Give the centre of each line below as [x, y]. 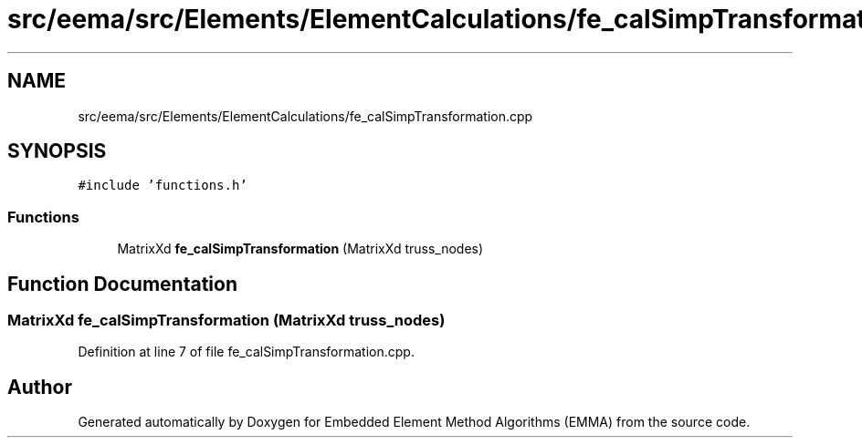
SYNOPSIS [57, 151]
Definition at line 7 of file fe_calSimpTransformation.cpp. [246, 352]
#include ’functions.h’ [163, 186]
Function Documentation [122, 284]
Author [40, 387]
